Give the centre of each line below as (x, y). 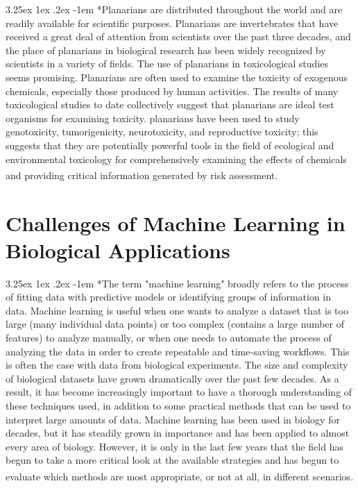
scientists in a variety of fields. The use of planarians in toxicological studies (167, 64)
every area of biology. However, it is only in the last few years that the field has (174, 446)
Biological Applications (118, 250)
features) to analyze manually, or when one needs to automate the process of (169, 338)
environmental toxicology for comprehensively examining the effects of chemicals (176, 159)
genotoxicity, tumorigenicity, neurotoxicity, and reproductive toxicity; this (162, 132)
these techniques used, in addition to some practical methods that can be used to (178, 406)
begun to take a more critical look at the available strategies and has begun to (172, 460)
